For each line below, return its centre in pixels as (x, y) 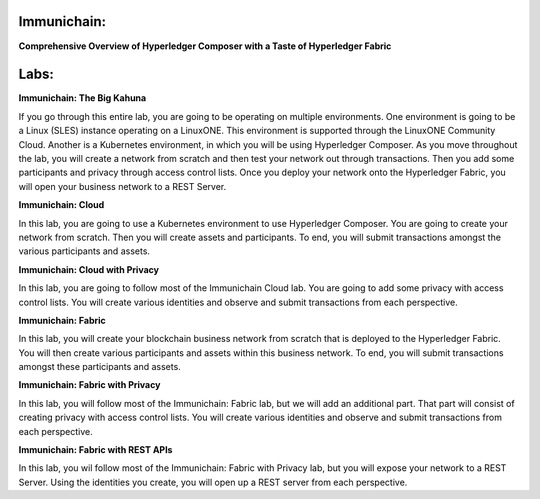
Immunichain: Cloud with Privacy (89, 269)
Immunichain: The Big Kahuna (82, 98)
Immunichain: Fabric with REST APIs (95, 450)
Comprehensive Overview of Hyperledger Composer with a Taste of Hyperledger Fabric (205, 46)
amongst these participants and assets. (100, 367)
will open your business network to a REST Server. (122, 186)
